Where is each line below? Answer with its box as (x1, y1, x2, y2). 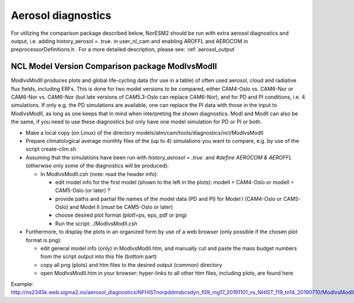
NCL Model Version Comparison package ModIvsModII (11, 61, 218, 71)
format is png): (25, 236, 62, 243)
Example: (11, 281, 34, 288)
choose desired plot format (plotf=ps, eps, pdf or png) (55, 211, 187, 219)
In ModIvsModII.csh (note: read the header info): (40, 170, 159, 177)
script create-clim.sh (25, 145, 77, 153)
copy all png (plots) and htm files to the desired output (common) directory (40, 261, 222, 268)
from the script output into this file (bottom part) (40, 253, 158, 260)
